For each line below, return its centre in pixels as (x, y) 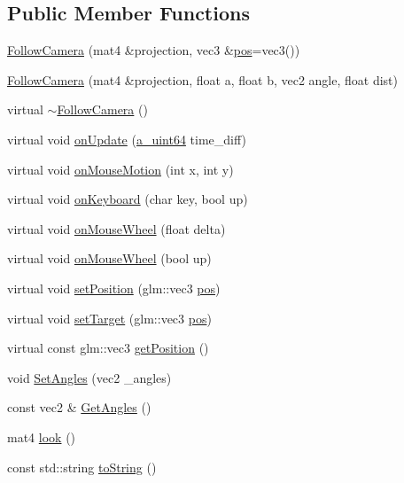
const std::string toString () (82, 467)
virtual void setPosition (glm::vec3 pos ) (114, 288)
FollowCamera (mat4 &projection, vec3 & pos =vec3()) (154, 50)
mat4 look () (42, 436)
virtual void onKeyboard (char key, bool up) (128, 199)
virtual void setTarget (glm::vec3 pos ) (109, 318)
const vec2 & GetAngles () (79, 407)
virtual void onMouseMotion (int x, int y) (120, 169)
